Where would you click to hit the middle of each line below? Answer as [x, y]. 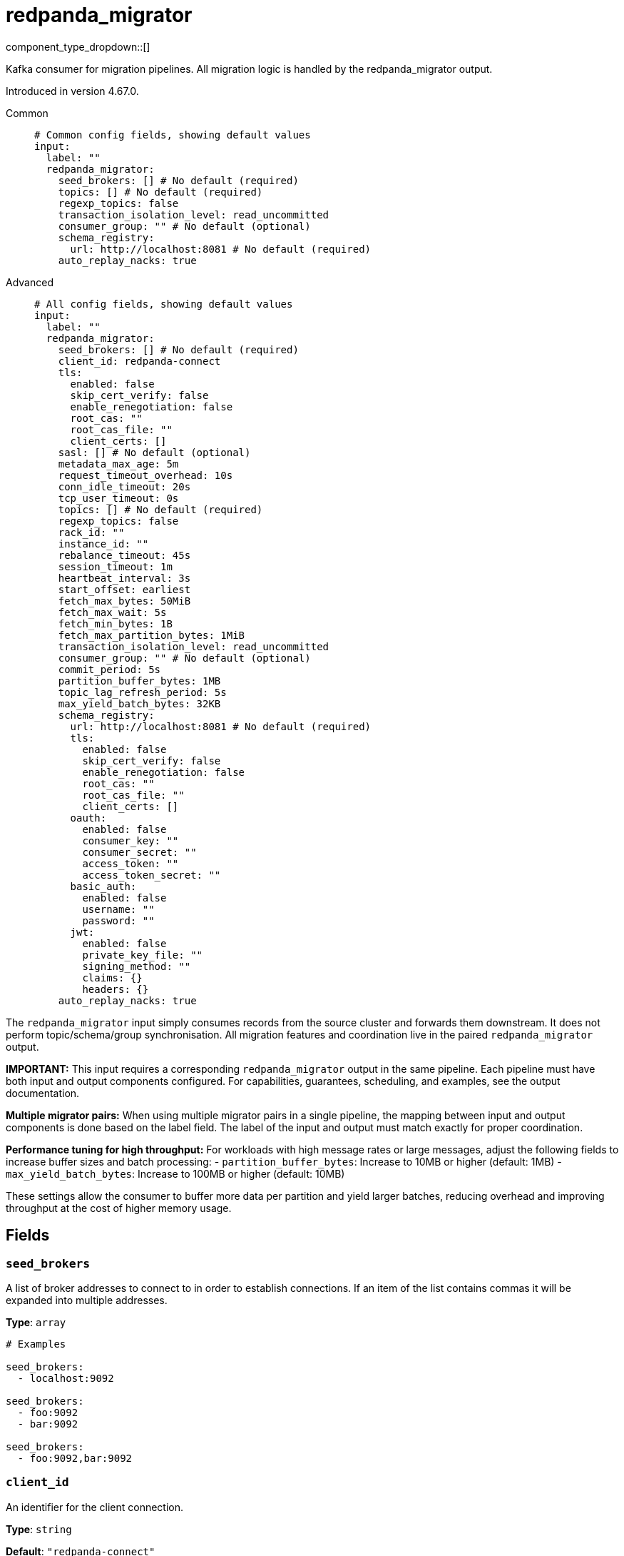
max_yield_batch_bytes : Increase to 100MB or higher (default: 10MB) [175, 1173]
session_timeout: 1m [115, 566]
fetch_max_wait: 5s [112, 612]
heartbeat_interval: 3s [124, 578]
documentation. [43, 1093]
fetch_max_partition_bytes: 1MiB [152, 635]
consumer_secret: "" [139, 852]
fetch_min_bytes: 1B [115, 623]
